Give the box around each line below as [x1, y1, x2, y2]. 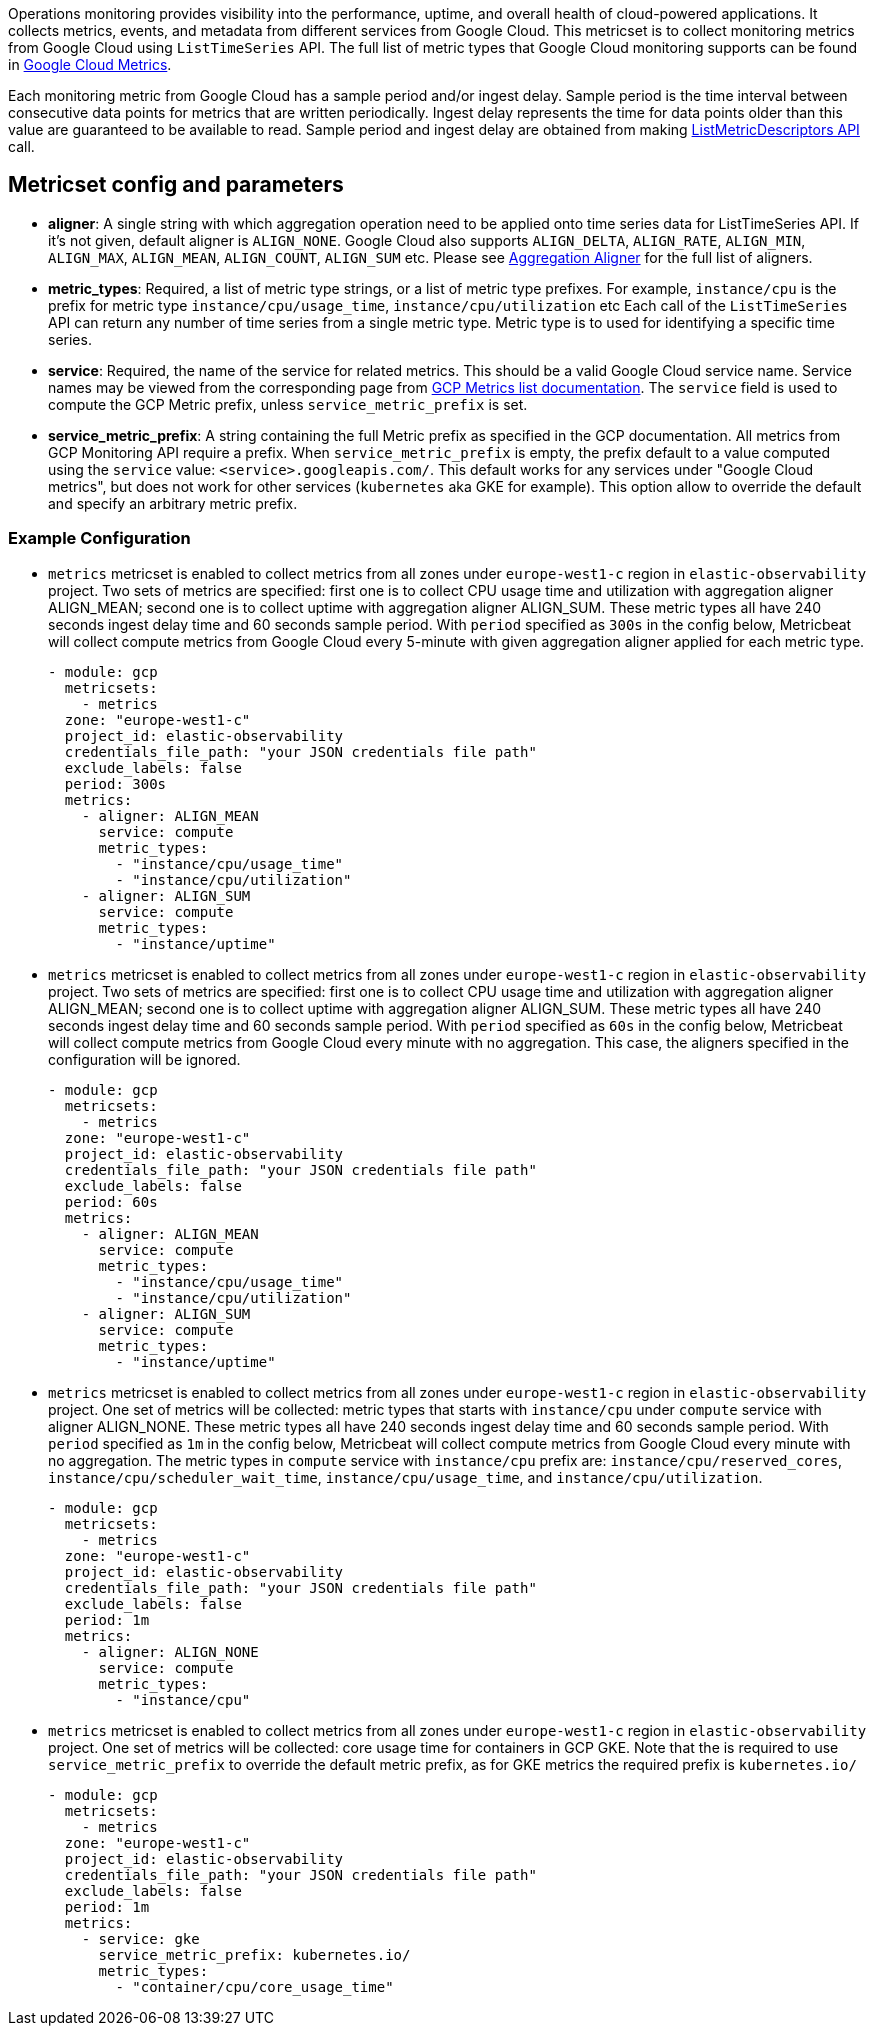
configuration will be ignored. [48, 1050, 241, 1068]
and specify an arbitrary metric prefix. [48, 494, 298, 512]
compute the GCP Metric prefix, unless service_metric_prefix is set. [48, 395, 528, 413]
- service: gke [81, 1930, 200, 1947]
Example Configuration [8, 528, 191, 549]
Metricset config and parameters [8, 172, 344, 198]
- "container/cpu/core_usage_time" [115, 1978, 394, 1995]
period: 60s [64, 1193, 158, 1210]
